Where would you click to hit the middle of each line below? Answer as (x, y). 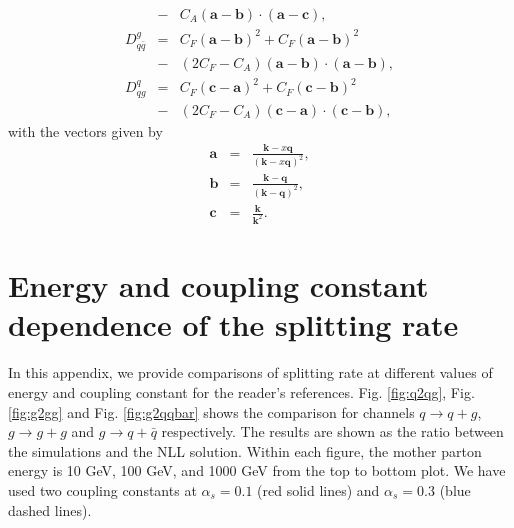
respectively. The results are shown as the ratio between (332, 431)
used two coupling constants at (102, 489)
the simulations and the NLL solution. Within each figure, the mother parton (245, 450)
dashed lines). (50, 509)
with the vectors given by (85, 130)
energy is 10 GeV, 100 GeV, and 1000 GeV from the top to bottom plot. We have (257, 470)
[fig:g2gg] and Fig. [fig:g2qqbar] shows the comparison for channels (211, 411)
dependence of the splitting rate (233, 324)
